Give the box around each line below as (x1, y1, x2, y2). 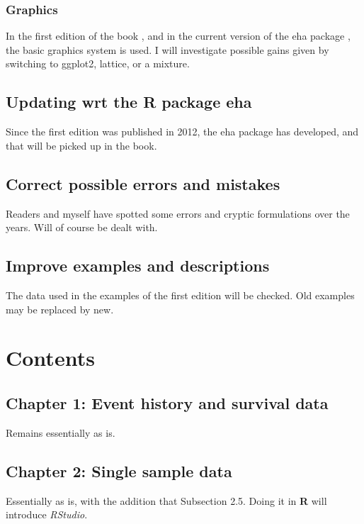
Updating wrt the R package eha (6, 91, 252, 113)
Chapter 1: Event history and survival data (6, 391, 329, 413)
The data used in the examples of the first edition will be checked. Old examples (6, 287, 355, 302)
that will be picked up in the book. (6, 138, 157, 152)
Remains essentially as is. (6, 425, 115, 440)
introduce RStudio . (6, 507, 88, 522)
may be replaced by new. (6, 301, 114, 316)
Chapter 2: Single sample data (6, 459, 232, 481)
